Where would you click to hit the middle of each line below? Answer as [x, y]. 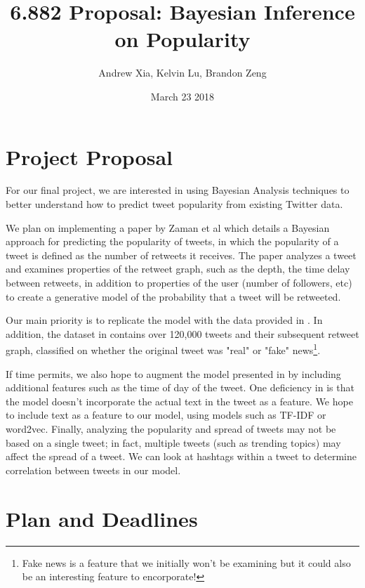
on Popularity [182, 39]
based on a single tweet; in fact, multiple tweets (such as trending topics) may [173, 442]
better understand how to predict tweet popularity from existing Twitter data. [174, 204]
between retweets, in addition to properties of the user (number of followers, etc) [179, 282]
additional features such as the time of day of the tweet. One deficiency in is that [180, 387]
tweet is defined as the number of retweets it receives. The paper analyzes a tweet [181, 255]
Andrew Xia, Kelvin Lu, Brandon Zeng [182, 73]
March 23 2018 [182, 96]
